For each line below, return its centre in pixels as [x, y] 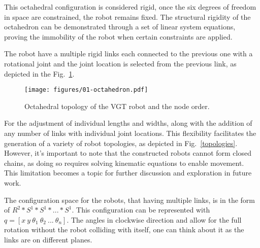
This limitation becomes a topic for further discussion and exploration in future [128, 173]
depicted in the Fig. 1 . [39, 73]
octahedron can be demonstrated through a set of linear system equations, [120, 27]
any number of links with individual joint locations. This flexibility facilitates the [130, 133]
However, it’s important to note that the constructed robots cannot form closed [128, 153]
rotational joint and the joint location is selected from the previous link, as [120, 63]
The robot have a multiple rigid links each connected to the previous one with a [128, 54]
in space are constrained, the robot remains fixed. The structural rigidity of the [127, 16]
